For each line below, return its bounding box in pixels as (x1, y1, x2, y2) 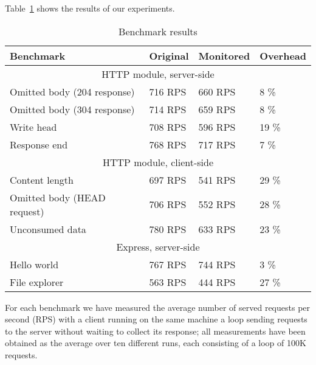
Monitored (198, 48, 250, 63)
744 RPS (198, 257, 236, 271)
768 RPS (149, 137, 187, 151)
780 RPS (149, 221, 187, 236)
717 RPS (198, 137, 236, 151)
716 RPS (149, 84, 187, 99)
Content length (10, 172, 74, 187)
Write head (10, 119, 57, 134)
